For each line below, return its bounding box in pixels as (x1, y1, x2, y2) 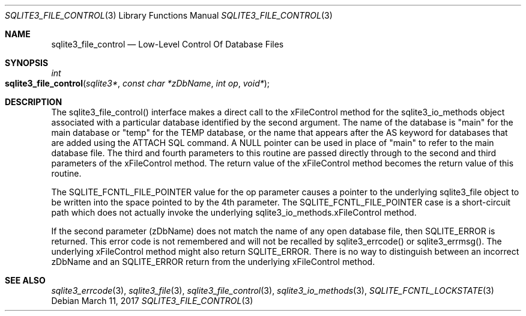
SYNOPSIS (5, 58, 49, 68)
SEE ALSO (5, 275, 46, 285)
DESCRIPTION (5, 97, 62, 107)
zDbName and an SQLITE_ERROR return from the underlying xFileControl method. (51, 257, 375, 267)
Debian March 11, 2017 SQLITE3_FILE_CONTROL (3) (51, 296, 253, 306)
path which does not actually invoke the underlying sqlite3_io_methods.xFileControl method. (51, 207, 417, 217)
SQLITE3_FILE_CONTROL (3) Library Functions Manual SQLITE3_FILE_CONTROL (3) (5, 10, 333, 20)
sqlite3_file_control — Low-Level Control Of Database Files (51, 39, 284, 49)
